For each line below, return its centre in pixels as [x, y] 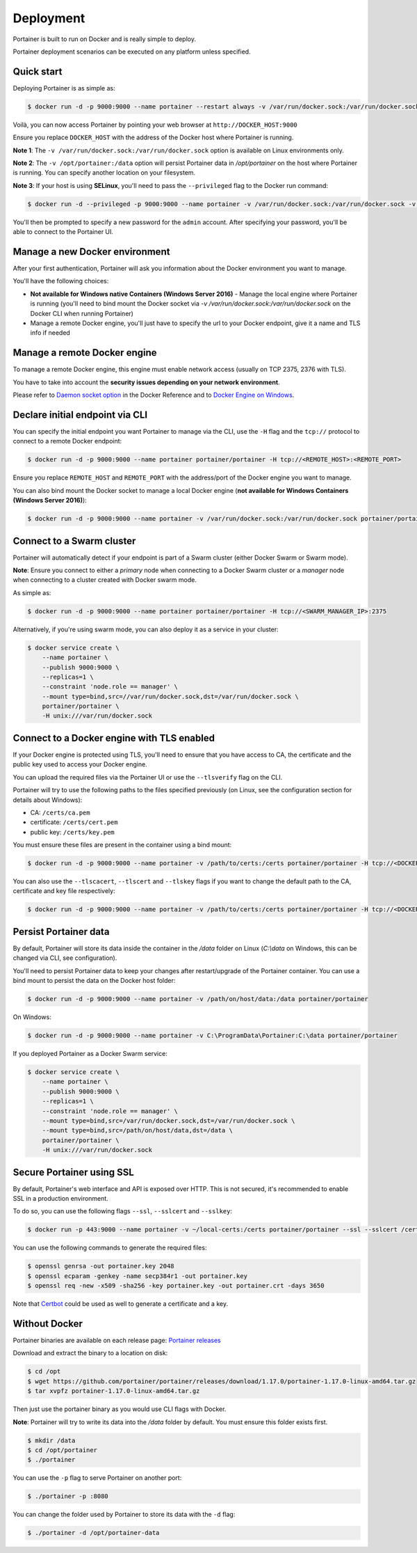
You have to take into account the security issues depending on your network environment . [147, 382]
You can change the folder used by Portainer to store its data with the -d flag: [124, 1515]
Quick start [38, 71]
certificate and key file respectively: [64, 891]
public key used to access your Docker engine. [80, 764]
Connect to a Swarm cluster [74, 541]
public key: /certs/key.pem [72, 832]
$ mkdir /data [51, 1440]
